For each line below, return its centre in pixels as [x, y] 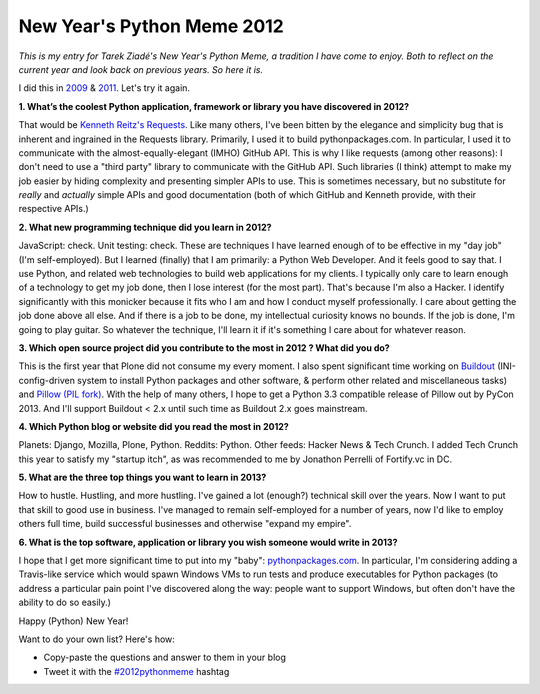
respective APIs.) [53, 209]
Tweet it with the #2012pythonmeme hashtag [136, 671]
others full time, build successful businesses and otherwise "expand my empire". [185, 524]
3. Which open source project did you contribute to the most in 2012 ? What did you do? [204, 347]
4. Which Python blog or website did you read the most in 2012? [153, 426]
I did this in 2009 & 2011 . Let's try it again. [104, 88]
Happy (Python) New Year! [73, 621]
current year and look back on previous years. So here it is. [141, 69]
